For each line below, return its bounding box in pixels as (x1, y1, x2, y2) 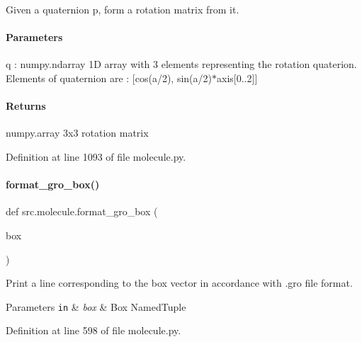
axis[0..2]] (217, 70, 258, 85)
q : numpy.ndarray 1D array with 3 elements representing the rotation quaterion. (6, 57, 357, 72)
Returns (6, 98, 46, 113)
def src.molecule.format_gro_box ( (6, 204, 158, 219)
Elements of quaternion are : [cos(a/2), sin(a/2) (6, 70, 213, 85)
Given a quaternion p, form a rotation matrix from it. (6, 2, 239, 16)
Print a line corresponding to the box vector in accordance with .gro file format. (6, 275, 353, 290)
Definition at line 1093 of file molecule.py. (6, 149, 186, 164)
